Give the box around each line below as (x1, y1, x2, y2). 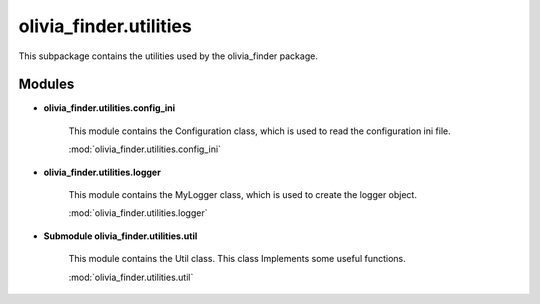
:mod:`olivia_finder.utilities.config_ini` (68, 143, 222, 155)
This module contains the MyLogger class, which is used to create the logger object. (68, 189, 417, 201)
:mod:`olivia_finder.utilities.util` (68, 271, 194, 283)
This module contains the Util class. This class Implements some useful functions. (68, 253, 407, 265)
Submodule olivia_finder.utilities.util (43, 230, 198, 242)
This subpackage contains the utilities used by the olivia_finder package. (18, 50, 319, 62)
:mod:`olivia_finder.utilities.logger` (68, 207, 208, 219)
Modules (18, 76, 75, 93)
